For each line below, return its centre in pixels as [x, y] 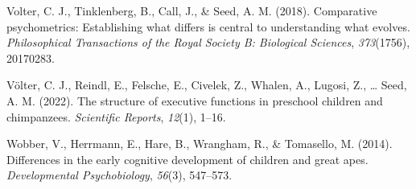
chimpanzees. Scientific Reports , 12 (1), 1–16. [116, 116]
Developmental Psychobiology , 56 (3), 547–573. [119, 175]
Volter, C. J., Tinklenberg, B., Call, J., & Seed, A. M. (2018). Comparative [192, 10]
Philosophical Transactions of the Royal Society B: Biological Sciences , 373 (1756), [208, 42]
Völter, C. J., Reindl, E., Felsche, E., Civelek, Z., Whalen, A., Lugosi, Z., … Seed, [207, 85]
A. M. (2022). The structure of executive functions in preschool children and [195, 100]
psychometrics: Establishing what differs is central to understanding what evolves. [208, 26]
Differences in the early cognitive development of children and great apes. [187, 159]
